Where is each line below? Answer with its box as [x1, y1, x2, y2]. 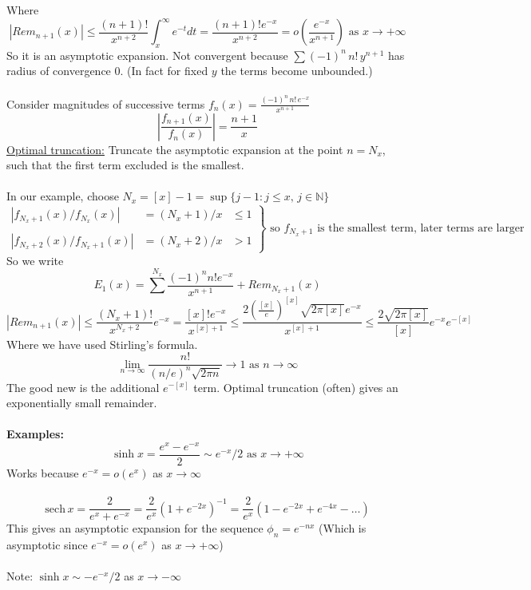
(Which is [319, 520, 367, 537]
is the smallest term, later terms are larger [317, 222, 525, 234]
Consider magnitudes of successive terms [6, 95, 205, 112]
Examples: [6, 426, 64, 442]
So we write [6, 251, 64, 268]
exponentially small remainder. [6, 394, 157, 411]
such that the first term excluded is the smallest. [6, 156, 244, 173]
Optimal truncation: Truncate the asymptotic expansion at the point [6, 141, 343, 157]
